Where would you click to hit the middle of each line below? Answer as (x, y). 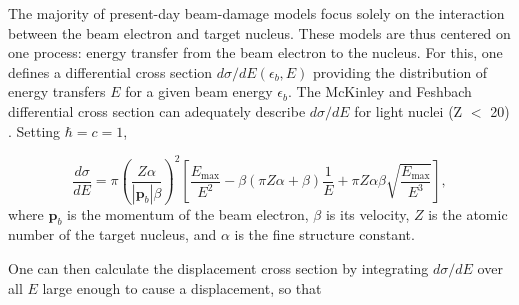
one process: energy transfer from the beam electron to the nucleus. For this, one (255, 52)
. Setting (34, 130)
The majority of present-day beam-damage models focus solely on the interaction (256, 13)
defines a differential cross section (110, 71)
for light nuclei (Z (408, 110)
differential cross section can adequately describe (157, 110)
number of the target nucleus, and (112, 234)
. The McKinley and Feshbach (379, 91)
